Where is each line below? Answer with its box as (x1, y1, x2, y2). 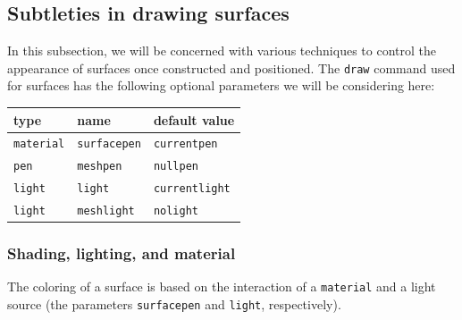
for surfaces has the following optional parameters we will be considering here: (7, 76, 435, 95)
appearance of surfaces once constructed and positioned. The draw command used (7, 58, 456, 77)
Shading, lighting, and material (7, 242, 236, 265)
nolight (153, 205, 198, 218)
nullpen (153, 160, 198, 173)
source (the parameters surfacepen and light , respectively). (7, 295, 341, 314)
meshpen (77, 160, 122, 173)
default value (153, 110, 235, 129)
